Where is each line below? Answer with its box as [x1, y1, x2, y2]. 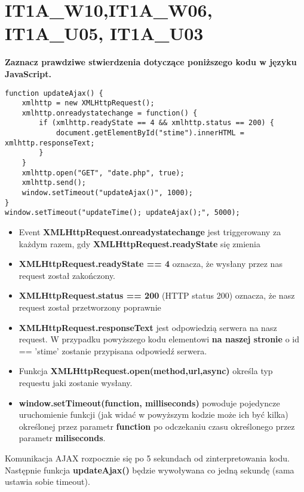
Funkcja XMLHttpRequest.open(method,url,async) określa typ [19, 365, 273, 377]
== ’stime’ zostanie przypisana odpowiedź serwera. [19, 344, 207, 357]
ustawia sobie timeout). [5, 475, 90, 488]
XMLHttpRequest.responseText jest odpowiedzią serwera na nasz [19, 321, 277, 333]
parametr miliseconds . [19, 432, 106, 444]
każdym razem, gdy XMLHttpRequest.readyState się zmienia [19, 237, 261, 250]
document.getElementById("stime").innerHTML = [56, 129, 244, 138]
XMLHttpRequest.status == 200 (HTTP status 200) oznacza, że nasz [19, 289, 295, 302]
